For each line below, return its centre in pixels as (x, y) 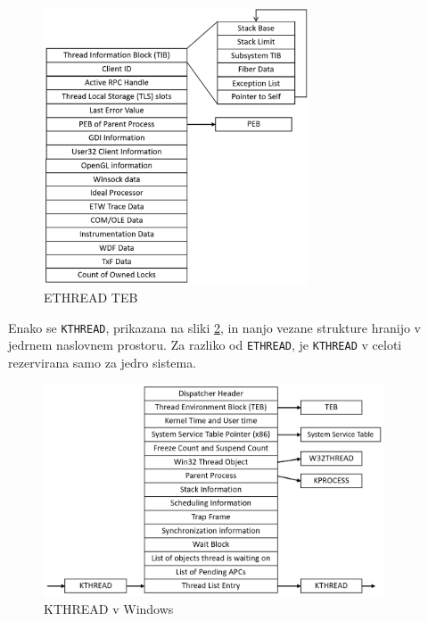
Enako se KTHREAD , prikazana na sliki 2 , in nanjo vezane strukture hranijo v (214, 327)
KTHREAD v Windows (109, 608)
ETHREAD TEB (91, 297)
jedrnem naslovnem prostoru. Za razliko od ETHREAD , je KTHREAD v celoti (205, 345)
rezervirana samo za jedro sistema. (103, 362)
